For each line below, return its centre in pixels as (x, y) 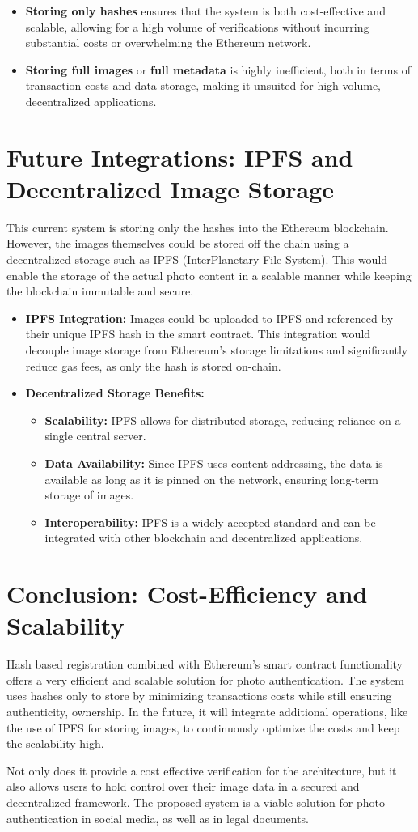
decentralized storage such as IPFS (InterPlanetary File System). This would (197, 259)
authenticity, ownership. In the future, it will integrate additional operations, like (207, 712)
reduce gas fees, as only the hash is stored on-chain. (153, 365)
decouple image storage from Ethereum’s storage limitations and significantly (217, 350)
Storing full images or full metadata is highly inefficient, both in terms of (218, 69)
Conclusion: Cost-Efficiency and (187, 594)
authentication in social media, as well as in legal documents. (158, 818)
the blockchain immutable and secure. (100, 291)
